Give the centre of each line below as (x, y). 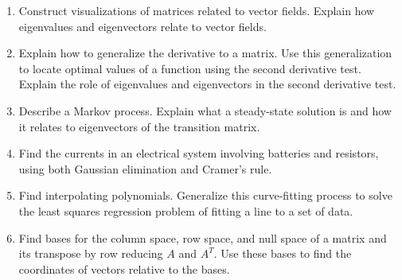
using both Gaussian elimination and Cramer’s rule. (145, 168)
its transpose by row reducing (91, 253)
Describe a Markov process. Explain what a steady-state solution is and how (205, 110)
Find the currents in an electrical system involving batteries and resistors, (199, 153)
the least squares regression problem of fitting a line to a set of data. (186, 210)
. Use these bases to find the (283, 253)
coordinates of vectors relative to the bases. (124, 268)
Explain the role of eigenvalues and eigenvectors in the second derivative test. (207, 84)
